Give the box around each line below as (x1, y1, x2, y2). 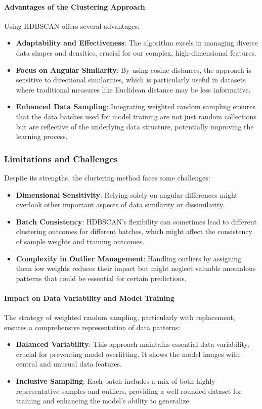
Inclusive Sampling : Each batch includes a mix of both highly (16, 376, 215, 386)
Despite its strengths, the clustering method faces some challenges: (4, 172, 210, 183)
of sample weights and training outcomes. (16, 236, 145, 246)
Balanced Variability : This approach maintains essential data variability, (16, 339, 249, 349)
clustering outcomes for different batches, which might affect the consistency (16, 226, 252, 237)
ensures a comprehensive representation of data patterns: (4, 322, 181, 332)
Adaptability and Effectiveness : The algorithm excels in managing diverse (16, 37, 258, 48)
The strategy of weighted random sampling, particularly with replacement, (4, 312, 235, 323)
